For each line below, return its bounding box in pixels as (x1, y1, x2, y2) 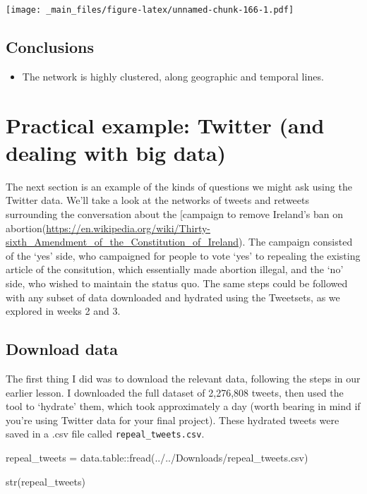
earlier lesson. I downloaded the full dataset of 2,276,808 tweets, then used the (6, 385, 344, 399)
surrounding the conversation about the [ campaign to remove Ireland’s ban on (6, 206, 344, 221)
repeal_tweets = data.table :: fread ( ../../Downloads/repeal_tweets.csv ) (6, 450, 308, 464)
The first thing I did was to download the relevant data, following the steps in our (6, 370, 361, 385)
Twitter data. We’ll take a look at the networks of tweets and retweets (6, 193, 310, 207)
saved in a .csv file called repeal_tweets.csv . (6, 426, 205, 441)
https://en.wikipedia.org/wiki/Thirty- (46, 220, 210, 235)
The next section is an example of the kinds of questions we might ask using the (6, 179, 352, 193)
